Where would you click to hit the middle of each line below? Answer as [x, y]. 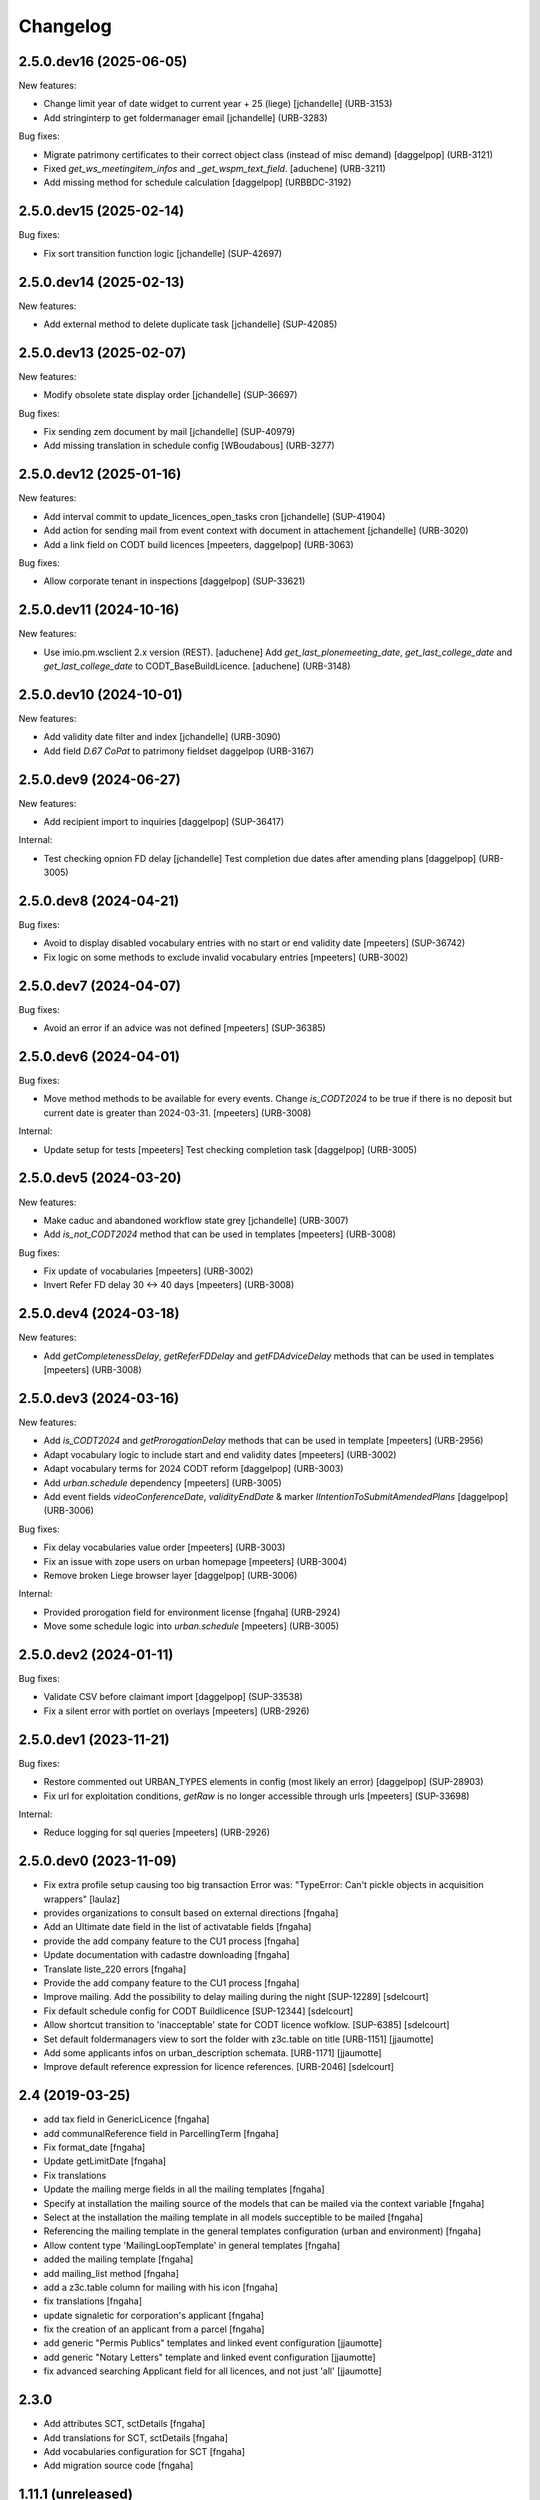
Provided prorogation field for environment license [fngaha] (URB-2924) [192, 1612]
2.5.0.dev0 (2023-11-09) [97, 1861]
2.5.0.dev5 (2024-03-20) [100, 1178]
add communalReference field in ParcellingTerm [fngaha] [161, 2133]
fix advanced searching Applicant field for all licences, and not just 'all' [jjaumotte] [212, 2371]
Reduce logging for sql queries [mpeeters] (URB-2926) [156, 1832]
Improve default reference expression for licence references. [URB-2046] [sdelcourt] [219, 2067]
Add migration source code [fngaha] [118, 2466]
